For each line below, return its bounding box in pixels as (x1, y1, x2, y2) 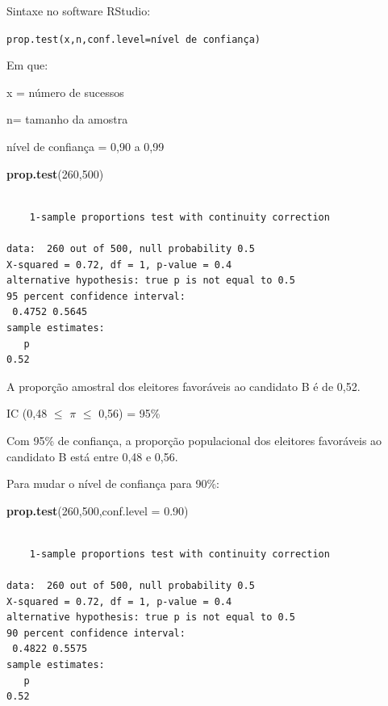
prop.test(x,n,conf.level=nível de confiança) (6, 33, 261, 45)
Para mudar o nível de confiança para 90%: (6, 475, 219, 492)
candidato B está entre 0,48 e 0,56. (6, 448, 178, 464)
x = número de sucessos (6, 83, 124, 100)
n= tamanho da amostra (6, 111, 128, 128)
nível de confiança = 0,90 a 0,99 (6, 138, 165, 155)
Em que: (6, 57, 48, 74)
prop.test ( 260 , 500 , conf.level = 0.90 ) (6, 502, 189, 519)
